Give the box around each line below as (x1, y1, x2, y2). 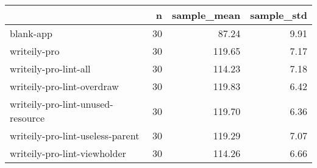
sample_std (250, 8, 307, 22)
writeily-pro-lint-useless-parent (10, 128, 140, 142)
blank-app (10, 26, 52, 40)
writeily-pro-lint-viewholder (10, 146, 126, 160)
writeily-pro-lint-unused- (10, 97, 113, 111)
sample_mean (172, 8, 241, 22)
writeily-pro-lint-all (10, 61, 91, 75)
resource (10, 111, 45, 125)
